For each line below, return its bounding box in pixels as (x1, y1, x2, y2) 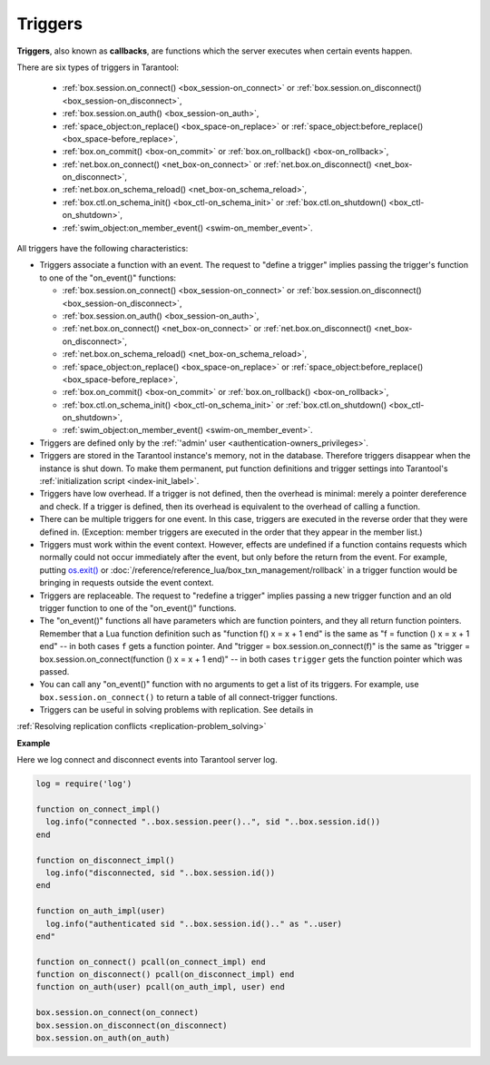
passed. (39, 666, 70, 676)
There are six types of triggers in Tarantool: (16, 62, 180, 73)
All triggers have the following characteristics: (16, 243, 189, 254)
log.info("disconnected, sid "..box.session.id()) (45, 867, 276, 878)
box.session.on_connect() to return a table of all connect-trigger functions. (39, 691, 338, 703)
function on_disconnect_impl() (35, 854, 176, 865)
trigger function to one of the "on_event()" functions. (39, 602, 237, 613)
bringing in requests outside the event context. (39, 577, 214, 588)
